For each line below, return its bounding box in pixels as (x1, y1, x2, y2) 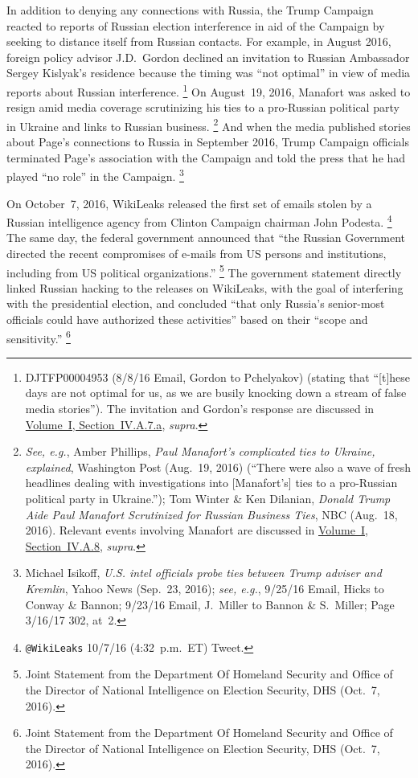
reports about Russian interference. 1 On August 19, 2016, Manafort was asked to (6, 80, 411, 100)
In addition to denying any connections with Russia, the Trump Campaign (6, 2, 374, 18)
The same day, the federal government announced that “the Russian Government (6, 229, 406, 246)
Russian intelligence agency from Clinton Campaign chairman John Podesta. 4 (6, 211, 392, 230)
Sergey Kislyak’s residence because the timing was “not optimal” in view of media (6, 64, 411, 81)
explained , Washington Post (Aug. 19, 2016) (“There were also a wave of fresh (25, 458, 411, 475)
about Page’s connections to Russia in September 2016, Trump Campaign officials (6, 133, 409, 150)
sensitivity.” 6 (6, 327, 71, 346)
